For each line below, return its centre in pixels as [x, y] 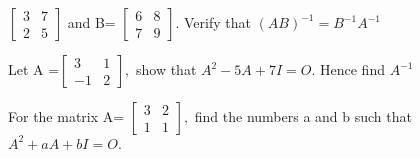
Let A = [34, 69]
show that [166, 69]
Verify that [217, 22]
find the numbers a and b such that [303, 116]
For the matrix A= [66, 116]
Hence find [352, 69]
